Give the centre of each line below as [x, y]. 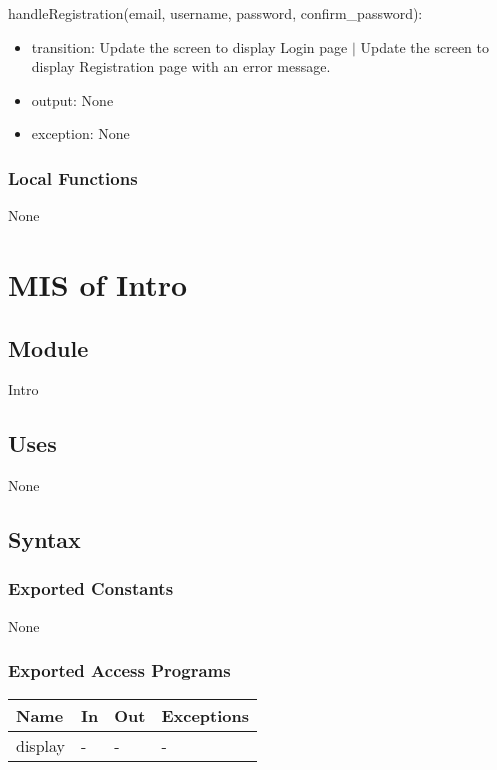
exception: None [80, 133]
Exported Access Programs [119, 670]
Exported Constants [91, 588]
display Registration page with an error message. [181, 66]
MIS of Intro [98, 283]
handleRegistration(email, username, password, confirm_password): [215, 13]
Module [48, 347]
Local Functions [73, 177]
